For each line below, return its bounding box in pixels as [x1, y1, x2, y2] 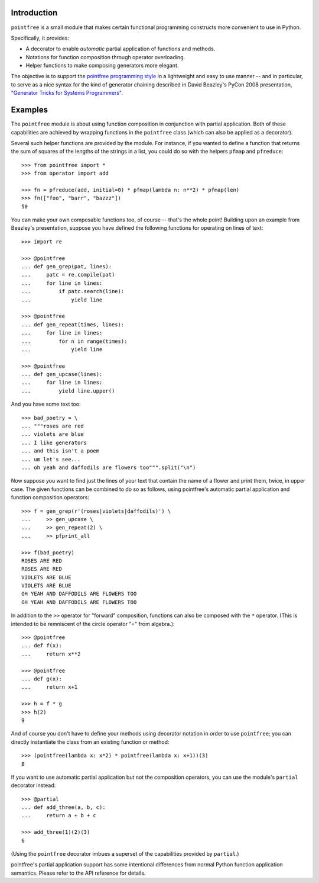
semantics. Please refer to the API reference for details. [11, 869, 146, 876]
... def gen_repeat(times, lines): [21, 321, 125, 328]
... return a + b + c [21, 812, 97, 819]
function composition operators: [11, 494, 90, 501]
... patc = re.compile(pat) [21, 271, 115, 278]
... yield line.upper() [21, 387, 115, 394]
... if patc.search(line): [21, 288, 125, 295]
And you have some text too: [11, 400, 81, 408]
